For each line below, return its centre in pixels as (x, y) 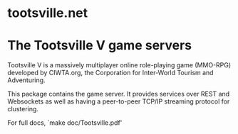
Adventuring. (26, 80)
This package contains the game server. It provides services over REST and (119, 94)
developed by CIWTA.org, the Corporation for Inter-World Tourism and (110, 73)
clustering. (23, 109)
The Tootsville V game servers (100, 46)
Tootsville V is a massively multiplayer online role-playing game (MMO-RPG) (119, 65)
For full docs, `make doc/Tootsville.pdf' (65, 123)
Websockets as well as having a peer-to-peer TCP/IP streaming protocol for (119, 101)
